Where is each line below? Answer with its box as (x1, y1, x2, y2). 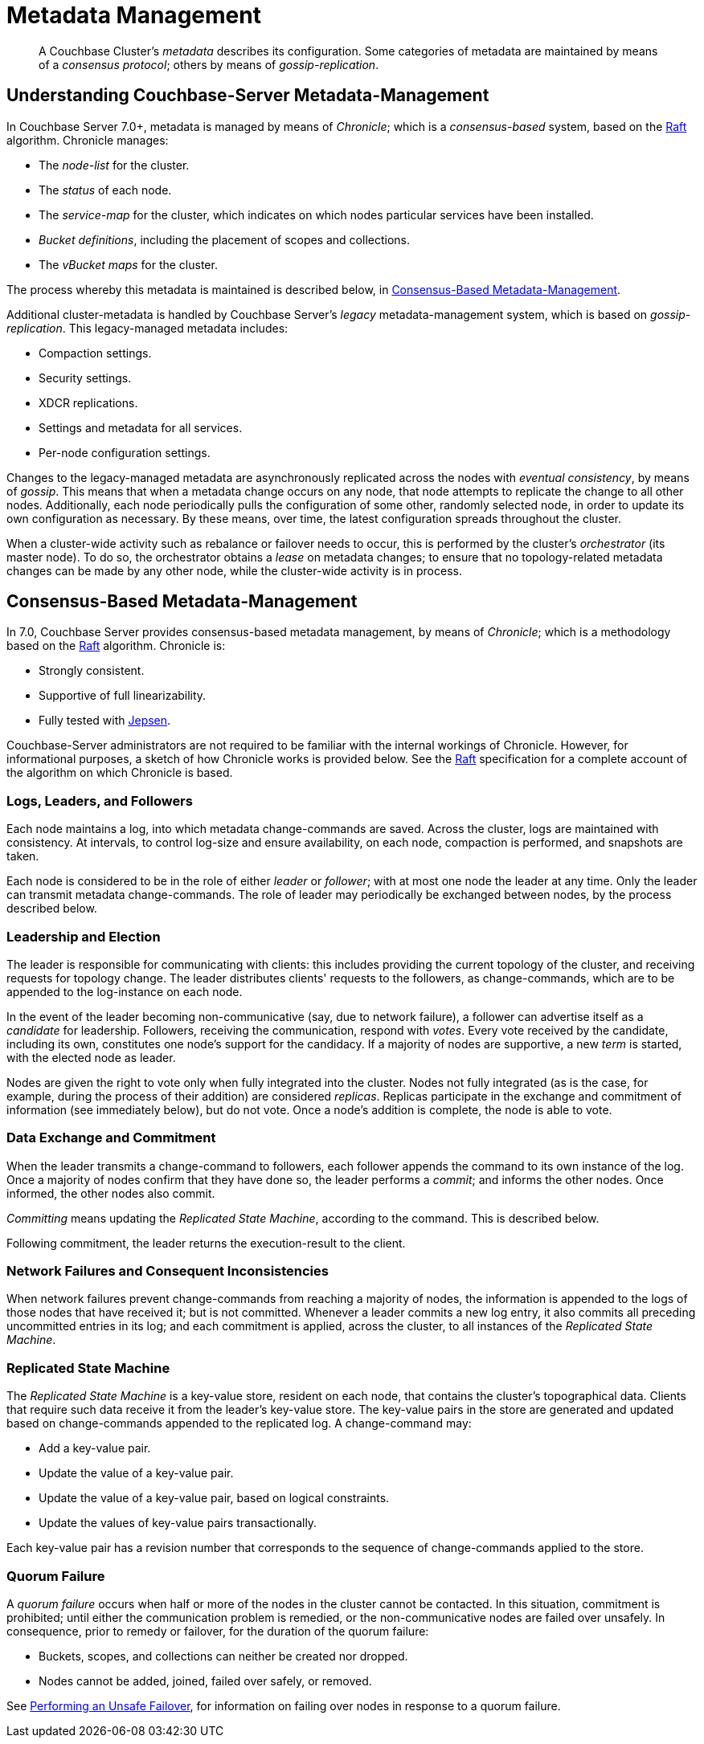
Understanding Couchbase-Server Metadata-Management (6, 85, 489, 106)
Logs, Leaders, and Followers (6, 792, 193, 809)
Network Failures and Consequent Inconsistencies (6, 1263, 329, 1280)
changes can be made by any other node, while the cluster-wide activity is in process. (6, 563, 462, 578)
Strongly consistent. (39, 664, 145, 678)
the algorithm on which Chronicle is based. (6, 766, 233, 780)
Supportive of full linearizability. (39, 688, 207, 703)
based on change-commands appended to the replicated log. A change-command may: (6, 1416, 472, 1431)
